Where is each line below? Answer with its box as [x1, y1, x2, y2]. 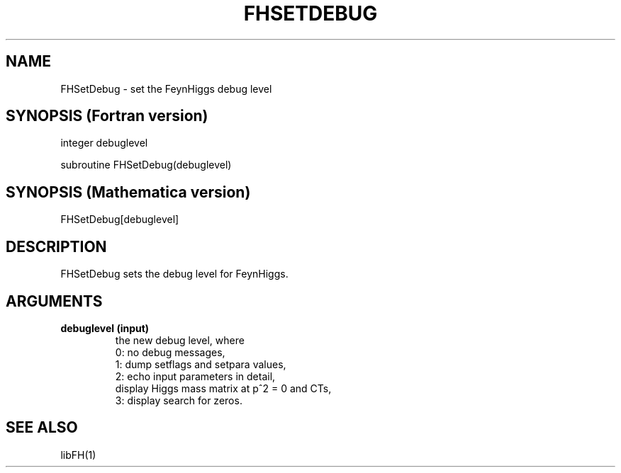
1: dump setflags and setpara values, [115, 358, 286, 370]
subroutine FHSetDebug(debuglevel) [60, 159, 232, 171]
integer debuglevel [60, 137, 148, 149]
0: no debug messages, [115, 346, 225, 358]
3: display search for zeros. [115, 394, 242, 406]
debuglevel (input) [60, 321, 150, 334]
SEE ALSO [6, 418, 78, 437]
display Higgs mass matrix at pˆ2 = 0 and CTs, [115, 382, 332, 394]
